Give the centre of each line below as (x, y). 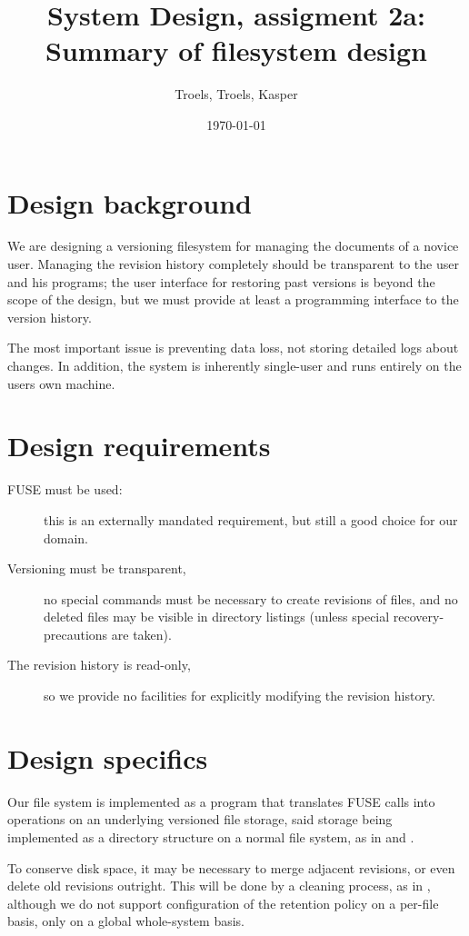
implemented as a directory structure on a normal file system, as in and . (211, 836)
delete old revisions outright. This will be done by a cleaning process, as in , (219, 886)
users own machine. (61, 383)
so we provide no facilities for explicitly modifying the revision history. (240, 696)
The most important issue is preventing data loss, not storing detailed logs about (233, 348)
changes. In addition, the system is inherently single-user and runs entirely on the (234, 365)
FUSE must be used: (65, 489)
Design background (130, 202)
